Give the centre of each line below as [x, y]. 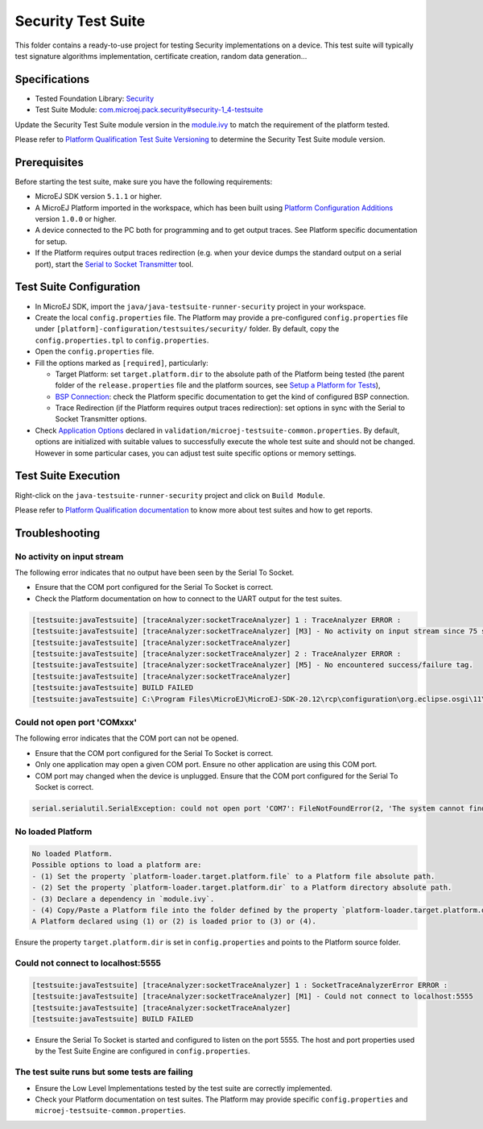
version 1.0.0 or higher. [76, 219]
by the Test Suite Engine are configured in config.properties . [143, 1051]
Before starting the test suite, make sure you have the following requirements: [144, 181]
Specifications [52, 79]
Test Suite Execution [68, 476]
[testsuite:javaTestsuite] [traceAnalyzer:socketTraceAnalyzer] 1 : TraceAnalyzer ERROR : [217, 620]
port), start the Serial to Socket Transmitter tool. [114, 264]
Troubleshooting [58, 533]
